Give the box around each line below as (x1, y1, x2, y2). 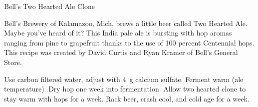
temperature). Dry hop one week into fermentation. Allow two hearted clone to (4, 83, 246, 94)
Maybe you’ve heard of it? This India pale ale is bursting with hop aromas (4, 27, 232, 38)
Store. (4, 56, 22, 67)
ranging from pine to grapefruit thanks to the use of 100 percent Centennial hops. (4, 37, 255, 47)
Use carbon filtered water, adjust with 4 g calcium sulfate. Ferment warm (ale (4, 73, 244, 84)
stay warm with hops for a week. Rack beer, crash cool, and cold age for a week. (4, 93, 250, 103)
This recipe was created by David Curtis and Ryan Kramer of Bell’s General (4, 47, 238, 57)
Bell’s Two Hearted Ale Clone (4, 1, 95, 11)
